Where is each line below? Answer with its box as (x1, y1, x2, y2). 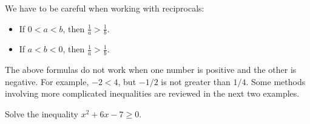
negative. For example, (5, 75, 89, 88)
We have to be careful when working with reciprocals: (5, 2, 204, 14)
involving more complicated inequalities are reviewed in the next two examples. (5, 87, 300, 100)
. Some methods (246, 75, 306, 88)
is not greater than (161, 75, 231, 88)
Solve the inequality (5, 108, 78, 120)
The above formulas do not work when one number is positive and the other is (5, 63, 297, 76)
